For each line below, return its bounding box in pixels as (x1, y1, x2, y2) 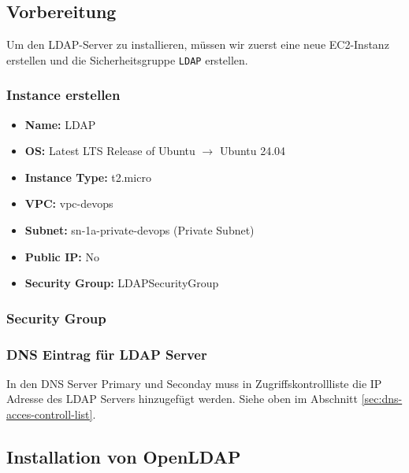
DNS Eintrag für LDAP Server (6, 344, 207, 364)
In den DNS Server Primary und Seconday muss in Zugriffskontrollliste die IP (6, 375, 382, 391)
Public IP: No (24, 248, 99, 264)
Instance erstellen (6, 85, 121, 105)
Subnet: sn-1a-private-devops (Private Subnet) (24, 222, 255, 238)
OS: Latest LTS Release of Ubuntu (24, 142, 195, 159)
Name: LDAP (24, 116, 96, 132)
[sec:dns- (361, 390, 403, 407)
